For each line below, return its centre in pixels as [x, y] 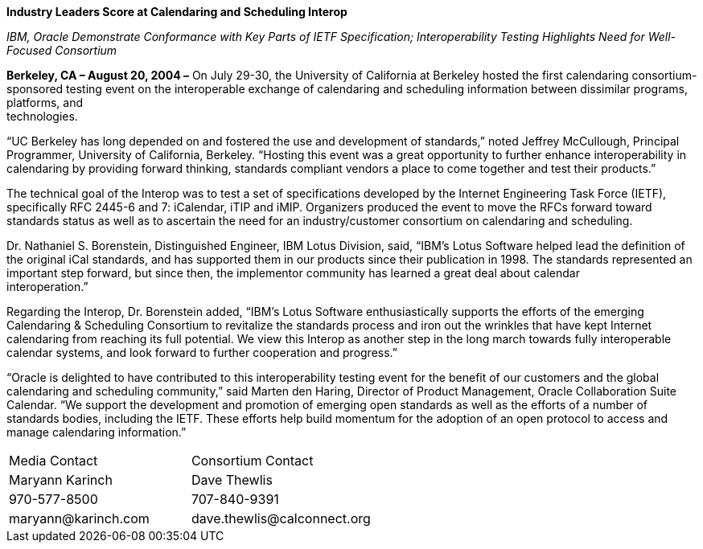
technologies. [42, 116]
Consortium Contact [252, 461]
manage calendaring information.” [97, 432]
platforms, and [45, 102]
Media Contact [53, 461]
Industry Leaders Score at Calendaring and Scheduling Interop [177, 12]
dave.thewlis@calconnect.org [281, 518]
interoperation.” [47, 287]
